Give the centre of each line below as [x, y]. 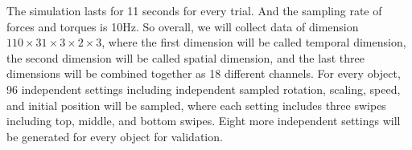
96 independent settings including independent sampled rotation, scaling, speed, [204, 89]
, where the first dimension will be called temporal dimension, [254, 42]
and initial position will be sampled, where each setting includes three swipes [196, 105]
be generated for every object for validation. [115, 136]
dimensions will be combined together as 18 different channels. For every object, [204, 73]
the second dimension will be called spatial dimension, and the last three [185, 57]
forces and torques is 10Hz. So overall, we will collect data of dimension [183, 26]
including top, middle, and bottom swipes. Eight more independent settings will [204, 121]
